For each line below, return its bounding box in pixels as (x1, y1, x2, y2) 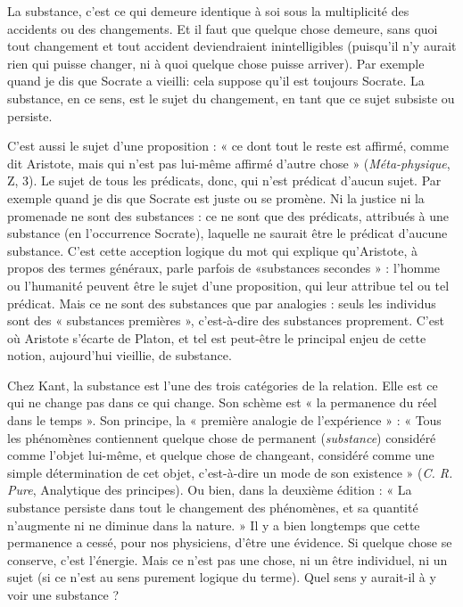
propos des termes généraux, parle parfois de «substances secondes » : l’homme (7, 258, 441, 277)
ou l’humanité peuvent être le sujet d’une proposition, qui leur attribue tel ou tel (7, 275, 450, 294)
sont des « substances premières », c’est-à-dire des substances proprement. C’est (7, 311, 444, 330)
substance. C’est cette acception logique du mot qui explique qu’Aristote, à (7, 241, 418, 259)
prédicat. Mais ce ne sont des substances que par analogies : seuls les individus (7, 293, 436, 312)
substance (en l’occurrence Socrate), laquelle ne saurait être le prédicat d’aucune (7, 224, 448, 242)
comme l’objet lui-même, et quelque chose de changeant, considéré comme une (7, 446, 434, 464)
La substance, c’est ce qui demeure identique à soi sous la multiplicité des (7, 2, 409, 20)
